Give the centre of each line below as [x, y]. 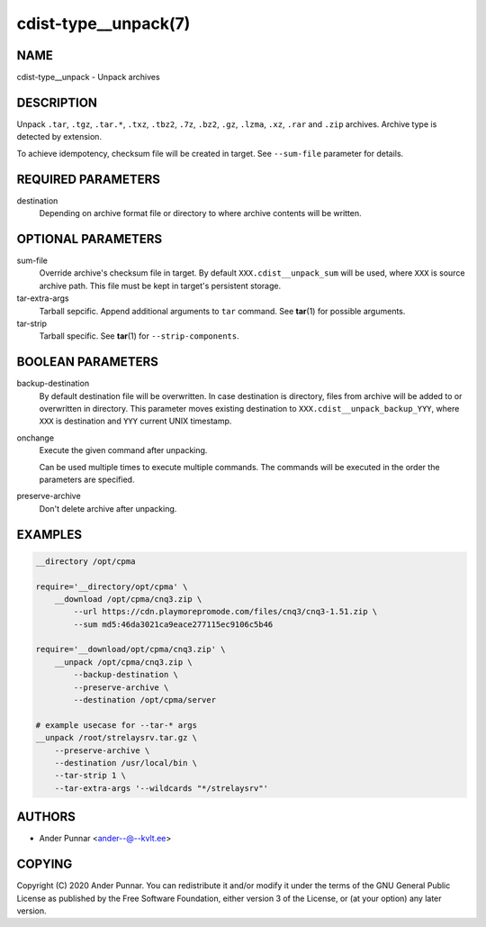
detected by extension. [59, 137]
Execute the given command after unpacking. [123, 450]
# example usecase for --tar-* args [117, 725]
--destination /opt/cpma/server [144, 700]
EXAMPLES [49, 535]
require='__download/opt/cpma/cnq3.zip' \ [130, 650]
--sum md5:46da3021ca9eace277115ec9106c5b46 [173, 624]
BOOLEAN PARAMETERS [88, 362]
